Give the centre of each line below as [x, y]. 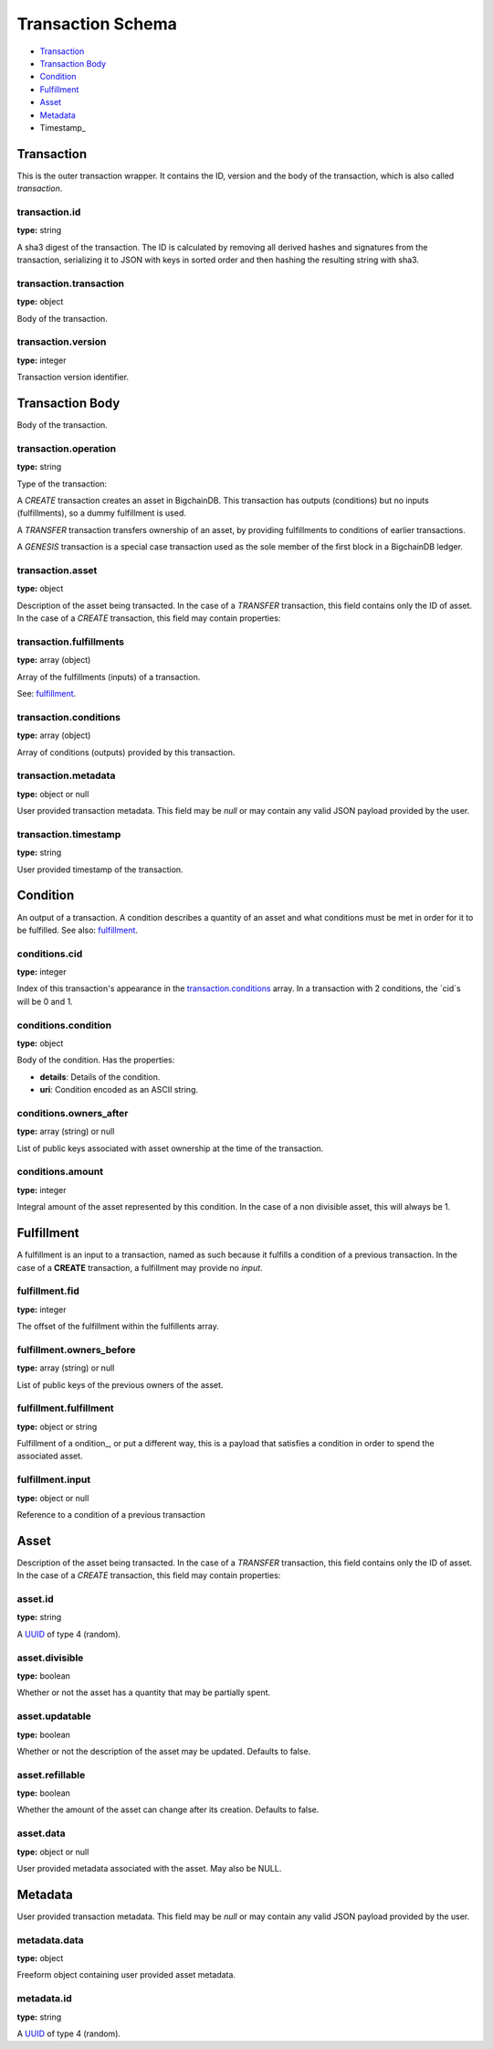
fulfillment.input [54, 1479]
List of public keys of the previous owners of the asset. [120, 1384]
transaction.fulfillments [71, 642]
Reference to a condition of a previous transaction [111, 1515]
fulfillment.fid [48, 1291]
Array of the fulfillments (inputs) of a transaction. [109, 677]
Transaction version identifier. [73, 377]
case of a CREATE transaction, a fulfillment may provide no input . [140, 1267]
